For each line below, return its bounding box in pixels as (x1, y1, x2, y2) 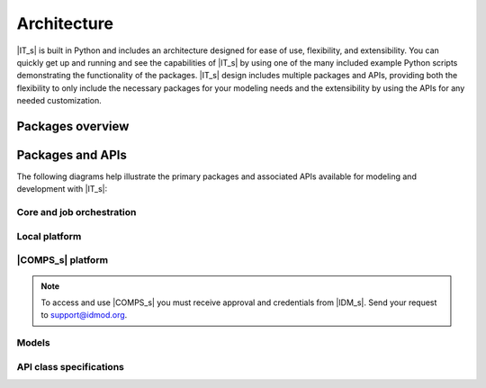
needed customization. (16, 95, 103, 106)
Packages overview (16, 118, 130, 134)
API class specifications (16, 360, 125, 373)
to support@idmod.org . (40, 310, 128, 320)
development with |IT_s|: (16, 184, 108, 194)
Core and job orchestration (16, 206, 137, 219)
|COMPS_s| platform (16, 254, 108, 266)
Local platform (16, 230, 82, 242)
